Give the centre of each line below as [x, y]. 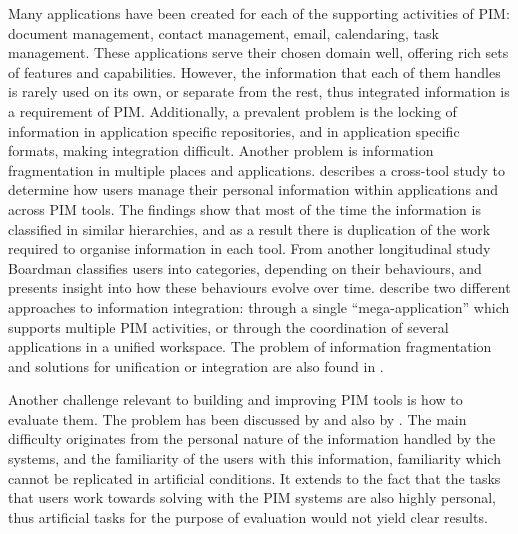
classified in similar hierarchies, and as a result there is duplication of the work [249, 228]
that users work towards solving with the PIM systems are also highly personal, [252, 497]
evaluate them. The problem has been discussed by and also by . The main [237, 418]
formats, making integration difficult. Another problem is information [221, 150]
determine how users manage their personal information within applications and [253, 189]
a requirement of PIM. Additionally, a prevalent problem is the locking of [232, 110]
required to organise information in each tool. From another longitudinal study [249, 248]
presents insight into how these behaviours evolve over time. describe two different [259, 287]
